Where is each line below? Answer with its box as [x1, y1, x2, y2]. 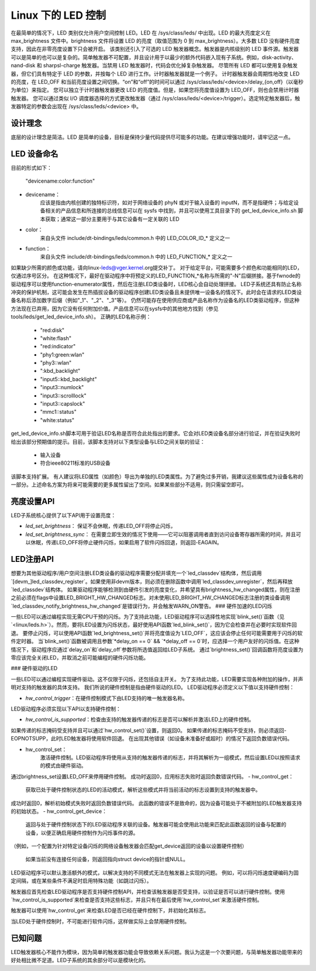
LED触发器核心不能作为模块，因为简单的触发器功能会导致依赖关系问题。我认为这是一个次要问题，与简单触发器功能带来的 [11, 948, 303, 955]
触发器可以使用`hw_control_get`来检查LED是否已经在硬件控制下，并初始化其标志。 [11, 907, 209, 914]
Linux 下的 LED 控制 [11, 9, 107, 22]
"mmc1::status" [40, 409, 77, 416]
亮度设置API [11, 496, 55, 506]
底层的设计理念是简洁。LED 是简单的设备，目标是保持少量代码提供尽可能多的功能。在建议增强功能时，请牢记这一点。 [11, 133, 294, 140]
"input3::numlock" [40, 384, 84, 391]
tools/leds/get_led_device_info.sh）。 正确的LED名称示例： [11, 313, 152, 320]
